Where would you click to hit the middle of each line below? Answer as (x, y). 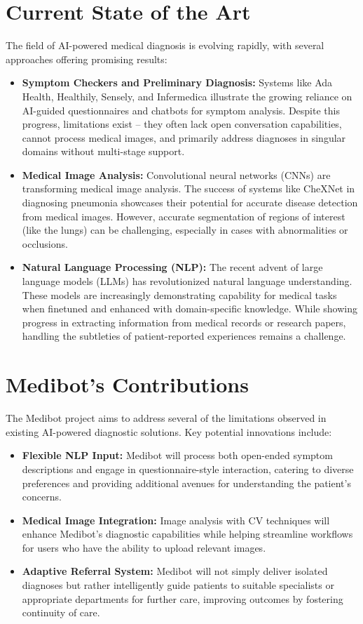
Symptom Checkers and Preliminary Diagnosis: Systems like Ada (177, 82)
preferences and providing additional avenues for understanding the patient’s (186, 483)
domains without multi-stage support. (103, 151)
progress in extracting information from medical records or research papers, (184, 322)
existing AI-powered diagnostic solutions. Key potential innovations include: (169, 431)
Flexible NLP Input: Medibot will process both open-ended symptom (177, 455)
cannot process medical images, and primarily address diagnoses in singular (184, 137)
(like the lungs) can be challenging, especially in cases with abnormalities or (185, 230)
